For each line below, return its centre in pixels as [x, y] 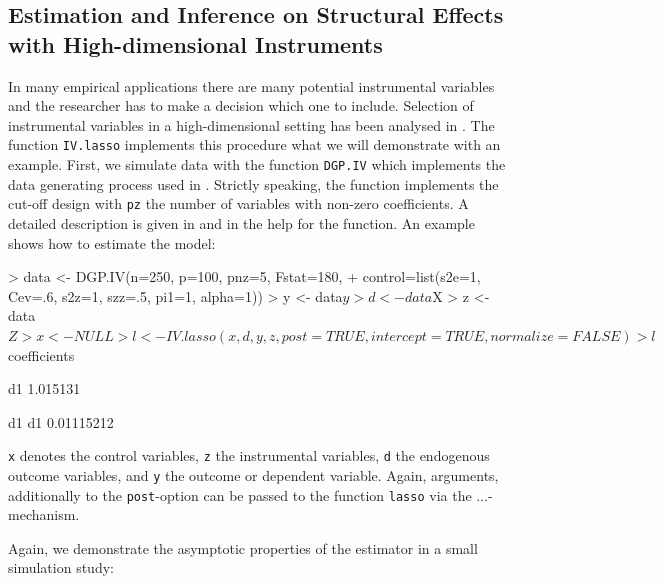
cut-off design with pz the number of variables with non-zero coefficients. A [238, 203]
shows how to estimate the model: [112, 242]
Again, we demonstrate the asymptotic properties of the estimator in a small [243, 547]
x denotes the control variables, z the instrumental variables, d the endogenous [249, 455]
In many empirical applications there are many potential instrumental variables [251, 85]
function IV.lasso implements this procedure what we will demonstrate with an [254, 144]
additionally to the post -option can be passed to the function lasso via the [240, 494]
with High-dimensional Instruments [195, 43]
